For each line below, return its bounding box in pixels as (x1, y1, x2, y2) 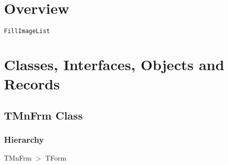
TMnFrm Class (4, 107, 83, 123)
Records (4, 74, 60, 94)
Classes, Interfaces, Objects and (4, 54, 225, 74)
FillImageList (4, 28, 50, 35)
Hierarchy (4, 133, 44, 146)
